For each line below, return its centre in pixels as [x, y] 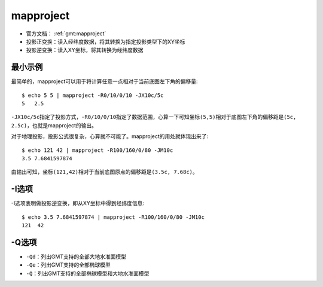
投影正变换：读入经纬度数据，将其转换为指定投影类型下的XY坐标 [106, 41]
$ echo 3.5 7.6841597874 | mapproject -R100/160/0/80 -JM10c [113, 217]
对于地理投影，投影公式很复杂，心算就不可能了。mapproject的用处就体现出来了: [110, 136]
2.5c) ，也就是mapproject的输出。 [54, 125]
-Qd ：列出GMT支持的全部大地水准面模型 [76, 257]
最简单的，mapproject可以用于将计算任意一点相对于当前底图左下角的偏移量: [104, 81]
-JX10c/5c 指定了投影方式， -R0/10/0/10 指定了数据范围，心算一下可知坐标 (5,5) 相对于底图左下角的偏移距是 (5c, [154, 117]
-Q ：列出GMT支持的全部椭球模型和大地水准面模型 [88, 273]
